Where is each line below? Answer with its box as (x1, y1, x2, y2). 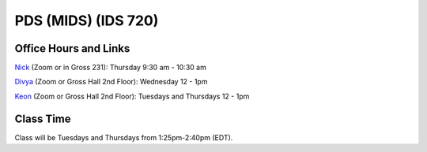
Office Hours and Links (14, 42, 130, 55)
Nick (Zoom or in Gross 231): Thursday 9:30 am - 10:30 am (14, 63, 207, 72)
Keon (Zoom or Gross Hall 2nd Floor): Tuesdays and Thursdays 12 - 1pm (14, 91, 250, 101)
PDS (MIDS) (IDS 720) (14, 12, 159, 29)
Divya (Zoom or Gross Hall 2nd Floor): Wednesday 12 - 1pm (14, 77, 208, 87)
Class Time (14, 112, 71, 125)
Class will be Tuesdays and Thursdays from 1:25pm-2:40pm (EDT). (14, 132, 233, 142)
